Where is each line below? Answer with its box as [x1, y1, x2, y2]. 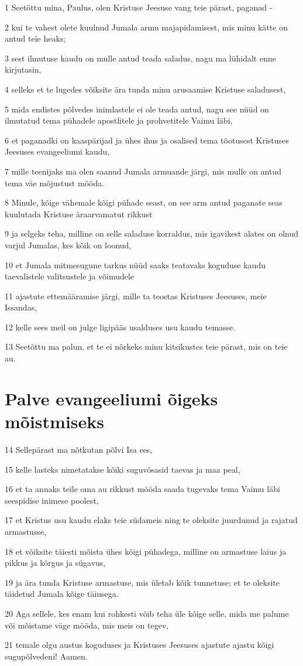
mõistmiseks [5, 409, 105, 433]
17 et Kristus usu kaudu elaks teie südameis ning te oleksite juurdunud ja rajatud [5, 514, 298, 526]
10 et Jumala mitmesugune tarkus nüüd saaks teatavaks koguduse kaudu [5, 258, 266, 271]
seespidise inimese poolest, [5, 494, 99, 506]
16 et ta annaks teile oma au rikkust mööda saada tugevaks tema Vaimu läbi [5, 483, 280, 495]
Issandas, [5, 301, 37, 313]
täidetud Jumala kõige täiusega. [5, 588, 119, 600]
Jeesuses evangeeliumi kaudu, [5, 145, 110, 158]
